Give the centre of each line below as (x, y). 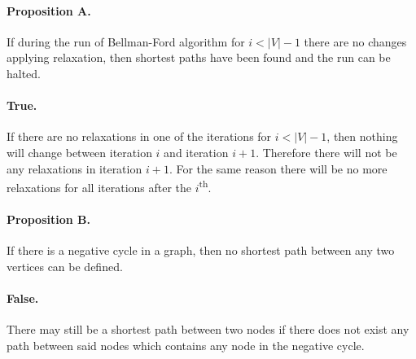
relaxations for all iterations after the (99, 187)
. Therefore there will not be (326, 152)
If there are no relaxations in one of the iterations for (139, 136)
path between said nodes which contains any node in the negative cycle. (186, 345)
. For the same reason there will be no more (278, 168)
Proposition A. (49, 10)
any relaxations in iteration (74, 168)
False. (23, 298)
